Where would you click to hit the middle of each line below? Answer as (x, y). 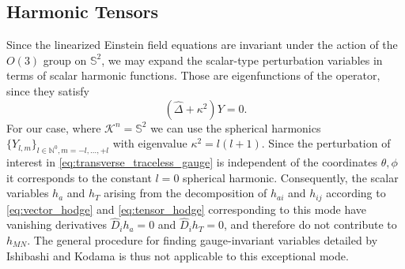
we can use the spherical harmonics (236, 127)
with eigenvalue (150, 143)
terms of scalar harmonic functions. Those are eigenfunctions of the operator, (193, 75)
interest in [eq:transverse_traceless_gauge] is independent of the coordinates (192, 161)
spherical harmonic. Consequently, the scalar (291, 177)
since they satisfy (48, 90)
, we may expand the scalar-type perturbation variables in (242, 60)
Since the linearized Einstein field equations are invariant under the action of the (202, 45)
